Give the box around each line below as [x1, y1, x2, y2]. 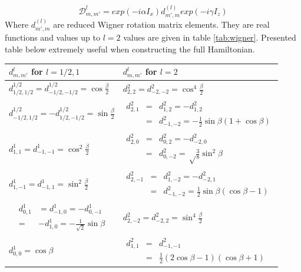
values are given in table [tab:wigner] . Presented [123, 31, 296, 44]
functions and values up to [5, 31, 100, 44]
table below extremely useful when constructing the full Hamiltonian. [5, 43, 255, 55]
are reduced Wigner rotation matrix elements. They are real [53, 18, 270, 31]
